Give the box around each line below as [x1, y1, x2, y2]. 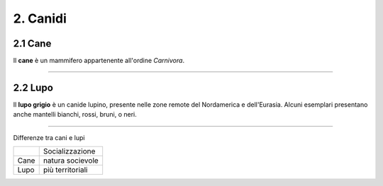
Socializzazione [43, 146, 96, 156]
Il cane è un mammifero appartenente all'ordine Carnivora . [13, 57, 184, 65]
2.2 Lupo [13, 81, 53, 93]
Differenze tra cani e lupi [13, 133, 85, 141]
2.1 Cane [13, 37, 52, 50]
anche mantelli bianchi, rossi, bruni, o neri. [13, 110, 138, 119]
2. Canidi [13, 11, 67, 26]
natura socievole [43, 156, 99, 165]
